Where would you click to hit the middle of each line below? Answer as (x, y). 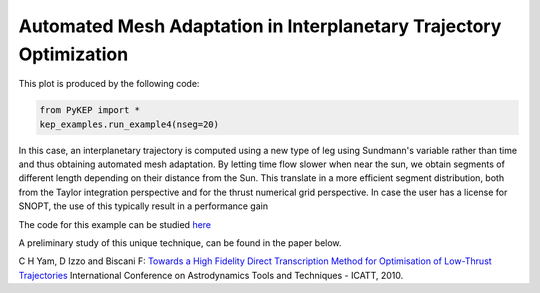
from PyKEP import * (89, 110)
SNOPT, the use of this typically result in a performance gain (143, 206)
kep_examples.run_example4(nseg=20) (129, 124)
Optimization (73, 54)
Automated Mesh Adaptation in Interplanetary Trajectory (260, 26)
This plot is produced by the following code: (109, 84)
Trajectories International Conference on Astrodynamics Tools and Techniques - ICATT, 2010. (211, 275)
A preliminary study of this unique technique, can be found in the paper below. (180, 243)
